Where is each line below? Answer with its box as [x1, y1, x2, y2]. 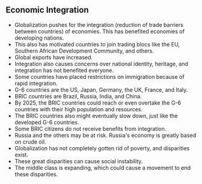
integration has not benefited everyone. [14, 67, 114, 74]
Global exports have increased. [14, 53, 93, 61]
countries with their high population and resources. [14, 105, 143, 112]
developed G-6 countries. [14, 119, 80, 126]
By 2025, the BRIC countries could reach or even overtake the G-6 [14, 99, 181, 106]
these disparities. [14, 171, 58, 178]
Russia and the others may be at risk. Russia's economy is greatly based [14, 131, 197, 139]
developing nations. [14, 34, 64, 42]
